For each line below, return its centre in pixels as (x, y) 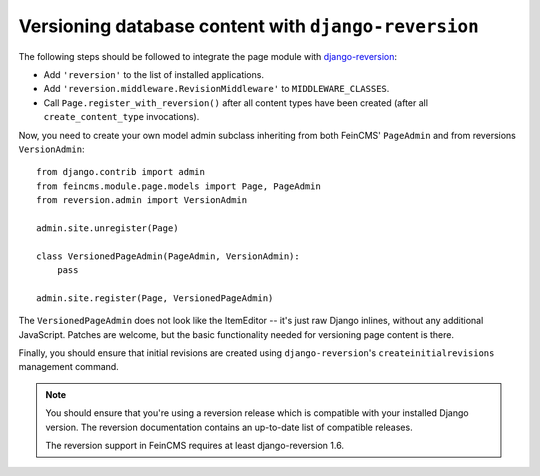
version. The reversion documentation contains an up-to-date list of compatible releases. (229, 427)
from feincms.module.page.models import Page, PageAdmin (179, 186)
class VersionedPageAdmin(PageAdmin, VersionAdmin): (168, 256)
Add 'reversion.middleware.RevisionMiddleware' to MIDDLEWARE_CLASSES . (216, 89)
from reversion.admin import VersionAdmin (142, 200)
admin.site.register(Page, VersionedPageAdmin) (155, 298)
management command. (68, 367)
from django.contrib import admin (120, 172)
